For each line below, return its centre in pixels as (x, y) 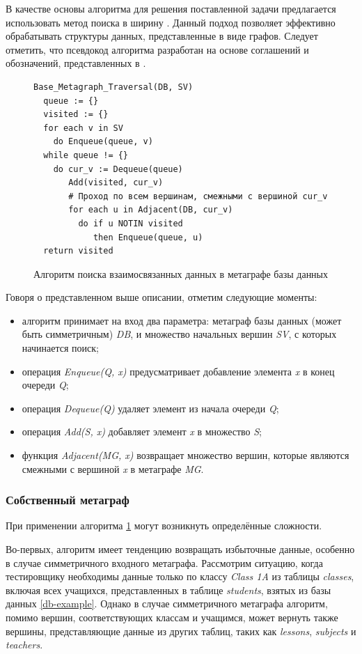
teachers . (24, 645)
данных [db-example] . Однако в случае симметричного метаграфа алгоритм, (167, 604)
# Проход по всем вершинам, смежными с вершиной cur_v (198, 196)
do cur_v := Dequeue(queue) (118, 169)
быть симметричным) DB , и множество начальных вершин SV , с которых (179, 334)
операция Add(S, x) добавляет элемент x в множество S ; (142, 431)
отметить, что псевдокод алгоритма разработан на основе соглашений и (157, 49)
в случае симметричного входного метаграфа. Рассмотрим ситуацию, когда (164, 562)
